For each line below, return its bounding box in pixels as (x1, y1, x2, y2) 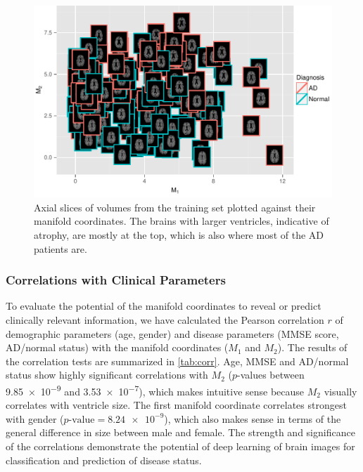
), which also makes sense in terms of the (164, 411, 341, 426)
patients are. (34, 241, 87, 256)
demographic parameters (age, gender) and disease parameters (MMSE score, (6, 326, 339, 341)
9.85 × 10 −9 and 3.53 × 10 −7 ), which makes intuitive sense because (6, 381, 305, 398)
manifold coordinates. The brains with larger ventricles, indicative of (34, 214, 329, 228)
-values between (236, 367, 305, 382)
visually (324, 383, 357, 398)
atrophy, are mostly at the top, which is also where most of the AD (34, 227, 324, 242)
